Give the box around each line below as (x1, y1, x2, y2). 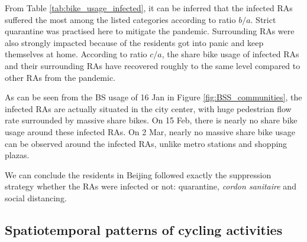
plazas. (5, 149, 30, 161)
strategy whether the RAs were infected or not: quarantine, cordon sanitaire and (5, 180, 296, 192)
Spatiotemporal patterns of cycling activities (5, 220, 283, 238)
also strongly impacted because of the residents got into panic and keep (5, 36, 264, 48)
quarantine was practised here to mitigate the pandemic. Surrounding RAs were (5, 25, 295, 37)
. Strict (250, 13, 276, 25)
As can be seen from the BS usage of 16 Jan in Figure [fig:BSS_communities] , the (5, 91, 302, 103)
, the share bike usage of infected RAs (161, 48, 299, 60)
